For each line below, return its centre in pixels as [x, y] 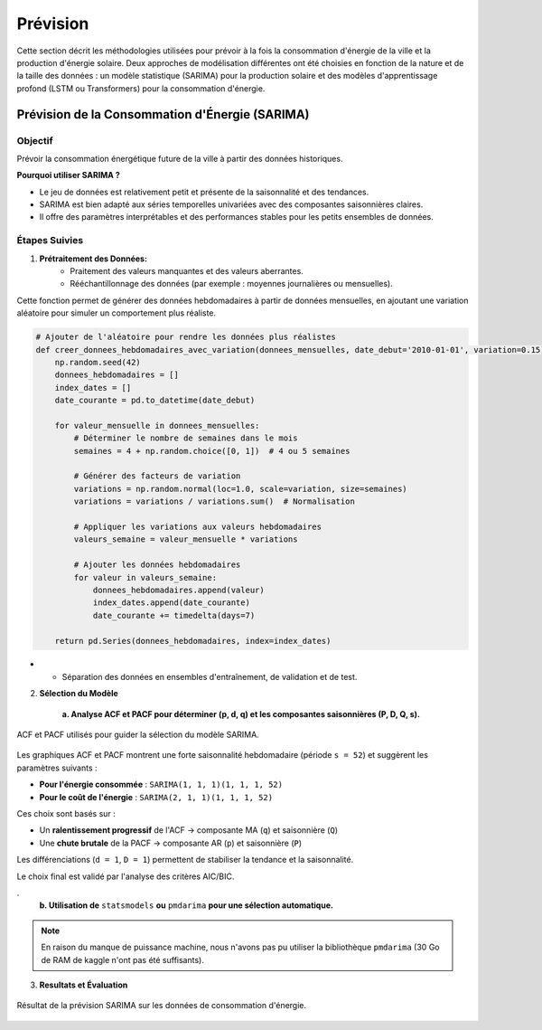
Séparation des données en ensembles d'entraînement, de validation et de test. [210, 676]
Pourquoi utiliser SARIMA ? [69, 175]
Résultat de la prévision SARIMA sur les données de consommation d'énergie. [162, 1006]
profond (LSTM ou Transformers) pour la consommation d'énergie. [141, 88]
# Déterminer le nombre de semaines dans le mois [186, 438]
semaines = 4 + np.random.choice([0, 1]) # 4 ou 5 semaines [212, 451]
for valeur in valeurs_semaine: [145, 577]
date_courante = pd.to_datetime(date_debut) [155, 401]
